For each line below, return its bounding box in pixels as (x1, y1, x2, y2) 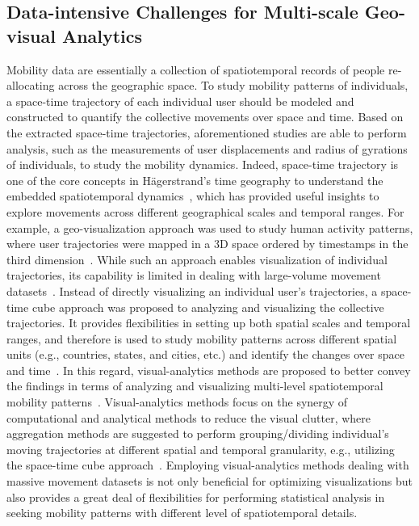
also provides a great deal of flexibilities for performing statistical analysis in (6, 488, 385, 505)
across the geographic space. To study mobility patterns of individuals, (58, 77, 409, 94)
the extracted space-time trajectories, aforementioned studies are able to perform (6, 124, 407, 141)
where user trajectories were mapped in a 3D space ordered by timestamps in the (6, 235, 409, 252)
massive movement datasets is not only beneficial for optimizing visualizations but (6, 473, 413, 490)
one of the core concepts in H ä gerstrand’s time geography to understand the (6, 171, 383, 188)
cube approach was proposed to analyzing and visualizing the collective (31, 298, 384, 315)
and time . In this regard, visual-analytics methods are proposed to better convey (6, 361, 411, 378)
